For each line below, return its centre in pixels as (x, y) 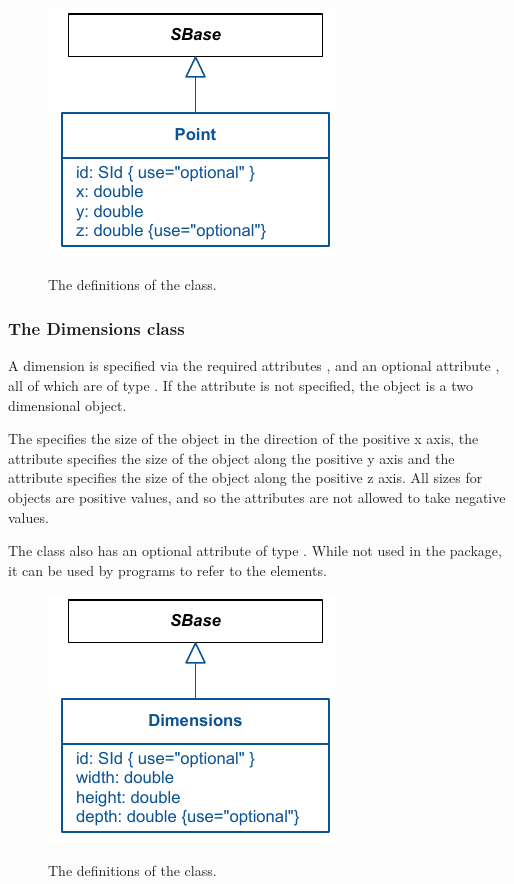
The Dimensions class (96, 328)
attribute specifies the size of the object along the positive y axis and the (231, 457)
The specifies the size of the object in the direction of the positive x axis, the (243, 438)
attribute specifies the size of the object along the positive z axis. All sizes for (245, 477)
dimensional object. (67, 404)
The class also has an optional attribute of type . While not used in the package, (255, 550)
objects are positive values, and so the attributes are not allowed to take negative (257, 496)
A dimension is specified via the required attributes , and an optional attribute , (254, 365)
